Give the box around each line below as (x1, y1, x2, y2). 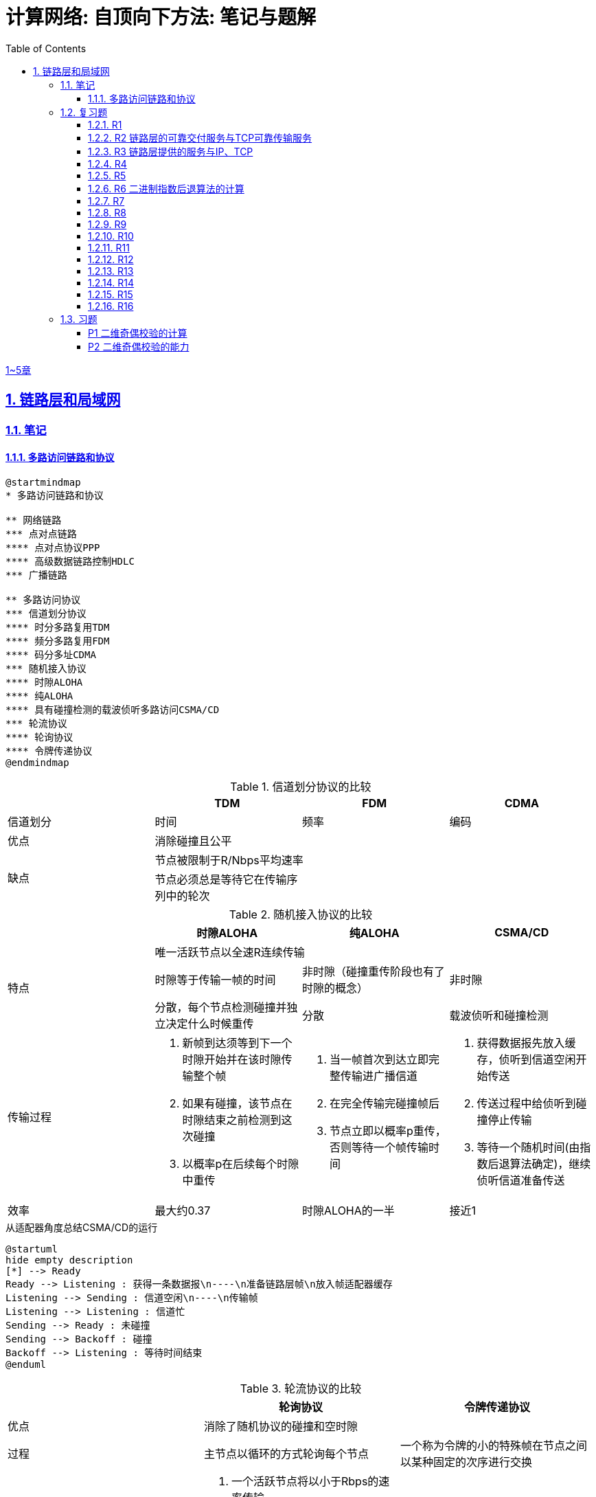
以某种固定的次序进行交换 (400, 1454, 532, 1469)
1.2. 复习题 (60, 106, 108, 118)
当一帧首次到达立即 (330, 1052, 429, 1066)
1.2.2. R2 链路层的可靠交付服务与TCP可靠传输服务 (88, 131, 312, 144)
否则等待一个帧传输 (330, 1140, 429, 1154)
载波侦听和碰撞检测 (449, 1008, 549, 1022)
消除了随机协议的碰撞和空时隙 (203, 1419, 358, 1433)
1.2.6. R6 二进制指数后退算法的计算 (88, 182, 244, 194)
